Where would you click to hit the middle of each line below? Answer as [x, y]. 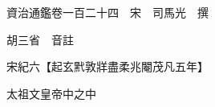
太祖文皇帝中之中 [51, 93]
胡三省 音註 [40, 39]
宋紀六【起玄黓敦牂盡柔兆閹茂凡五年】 [107, 66]
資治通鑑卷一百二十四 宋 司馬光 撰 [107, 12]
